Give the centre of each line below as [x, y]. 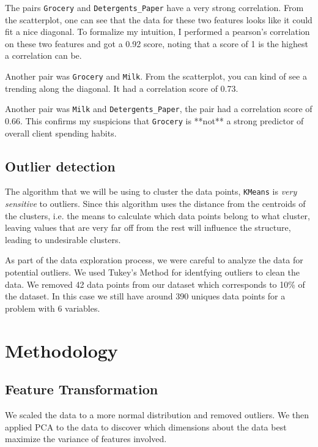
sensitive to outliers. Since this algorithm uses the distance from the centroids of [155, 204]
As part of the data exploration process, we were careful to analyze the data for [154, 260]
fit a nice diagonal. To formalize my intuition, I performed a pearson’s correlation [157, 32]
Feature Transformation [82, 389]
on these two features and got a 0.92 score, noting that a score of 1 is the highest [157, 43]
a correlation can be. [43, 55]
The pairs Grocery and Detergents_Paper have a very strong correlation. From [154, 7]
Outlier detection [60, 166]
